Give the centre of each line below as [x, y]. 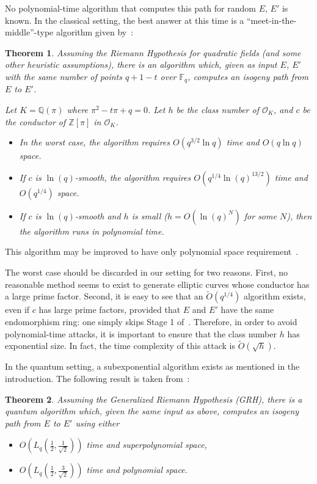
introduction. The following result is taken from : [97, 378]
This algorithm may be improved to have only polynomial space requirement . [152, 251]
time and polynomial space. [137, 470]
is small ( [150, 215]
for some [260, 215]
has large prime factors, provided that [110, 310]
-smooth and [98, 215]
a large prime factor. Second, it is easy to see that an [104, 296]
